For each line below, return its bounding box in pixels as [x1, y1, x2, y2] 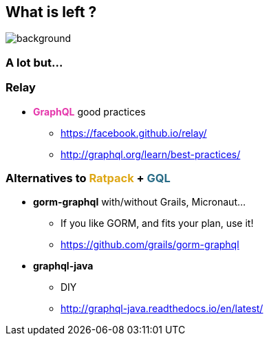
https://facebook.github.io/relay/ [61, 126, 207, 139]
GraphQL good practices [33, 105, 146, 118]
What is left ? [6, 3, 97, 21]
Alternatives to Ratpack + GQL [6, 170, 171, 185]
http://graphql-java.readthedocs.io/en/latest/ [61, 302, 263, 315]
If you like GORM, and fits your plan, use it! [61, 217, 254, 230]
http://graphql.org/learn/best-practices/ [61, 148, 241, 160]
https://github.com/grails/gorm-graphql [61, 239, 239, 251]
